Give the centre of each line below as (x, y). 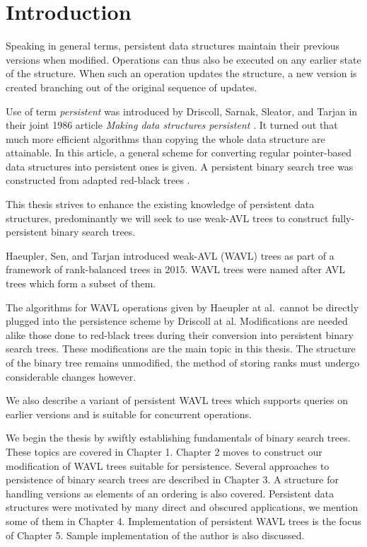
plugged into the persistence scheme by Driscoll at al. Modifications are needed (177, 321)
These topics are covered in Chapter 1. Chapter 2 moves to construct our (164, 451)
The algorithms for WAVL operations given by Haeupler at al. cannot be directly (182, 307)
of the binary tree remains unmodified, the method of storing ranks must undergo (183, 362)
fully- (343, 218)
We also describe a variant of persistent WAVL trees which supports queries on (177, 400)
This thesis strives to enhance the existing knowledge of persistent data (160, 204)
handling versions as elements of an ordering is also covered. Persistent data (170, 493)
